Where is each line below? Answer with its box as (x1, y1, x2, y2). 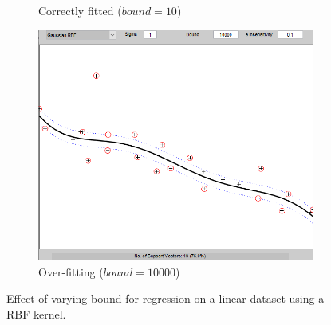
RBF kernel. (6, 305, 66, 322)
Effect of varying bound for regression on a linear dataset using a (6, 290, 325, 307)
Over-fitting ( (38, 263, 104, 280)
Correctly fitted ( (38, 2, 122, 18)
